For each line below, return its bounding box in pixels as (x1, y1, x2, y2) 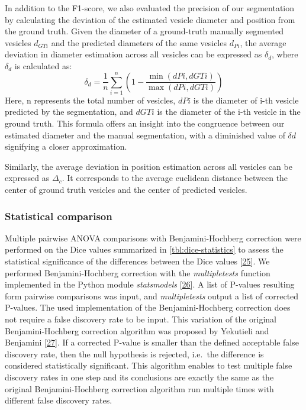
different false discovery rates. (5, 394, 112, 406)
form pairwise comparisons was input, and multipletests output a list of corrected (5, 289, 299, 302)
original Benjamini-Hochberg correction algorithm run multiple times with (5, 382, 274, 395)
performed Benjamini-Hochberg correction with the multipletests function (5, 266, 270, 279)
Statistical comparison (5, 208, 112, 223)
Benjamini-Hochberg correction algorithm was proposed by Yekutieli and (5, 324, 269, 337)
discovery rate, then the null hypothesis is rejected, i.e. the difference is (5, 347, 264, 360)
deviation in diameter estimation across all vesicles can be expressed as (5, 48, 262, 60)
